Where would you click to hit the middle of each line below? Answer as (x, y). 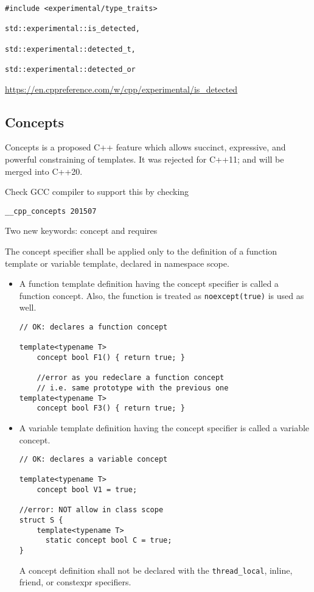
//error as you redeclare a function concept (131, 378)
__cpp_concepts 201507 (51, 211)
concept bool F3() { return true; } (111, 408)
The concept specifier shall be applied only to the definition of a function (141, 251)
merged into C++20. (44, 171)
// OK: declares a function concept (93, 327)
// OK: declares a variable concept (93, 460)
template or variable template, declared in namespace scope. (117, 263)
